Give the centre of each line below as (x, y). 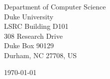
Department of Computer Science (55, 6)
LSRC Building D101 (36, 26)
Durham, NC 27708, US (41, 55)
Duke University (29, 16)
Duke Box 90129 (29, 45)
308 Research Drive (33, 36)
